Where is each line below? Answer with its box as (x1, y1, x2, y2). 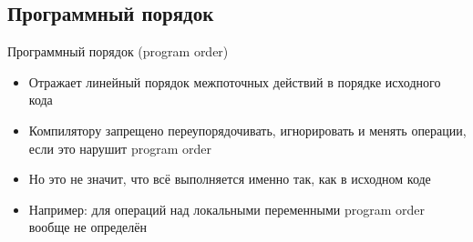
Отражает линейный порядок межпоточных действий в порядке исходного (28, 72, 441, 91)
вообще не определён (28, 217, 148, 237)
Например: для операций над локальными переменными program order (28, 199, 425, 218)
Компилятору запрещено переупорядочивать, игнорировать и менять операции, (28, 120, 467, 139)
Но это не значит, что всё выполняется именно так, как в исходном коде (28, 169, 431, 188)
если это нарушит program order (28, 138, 211, 157)
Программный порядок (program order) (7, 42, 229, 61)
